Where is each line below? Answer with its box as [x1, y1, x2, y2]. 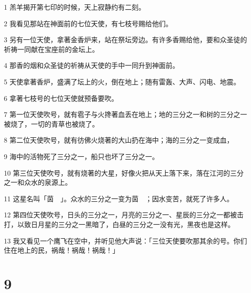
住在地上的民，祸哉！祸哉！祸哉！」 [4, 245, 119, 255]
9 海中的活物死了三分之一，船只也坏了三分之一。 [4, 151, 159, 161]
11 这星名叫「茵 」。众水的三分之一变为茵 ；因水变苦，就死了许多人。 [4, 193, 234, 203]
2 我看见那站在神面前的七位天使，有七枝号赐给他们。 [4, 18, 173, 28]
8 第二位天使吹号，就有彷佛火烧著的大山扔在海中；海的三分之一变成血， [4, 135, 234, 145]
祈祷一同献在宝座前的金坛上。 [4, 44, 99, 54]
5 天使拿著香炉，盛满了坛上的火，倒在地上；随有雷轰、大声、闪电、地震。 [4, 76, 240, 86]
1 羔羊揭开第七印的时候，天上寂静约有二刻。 [4, 2, 145, 12]
